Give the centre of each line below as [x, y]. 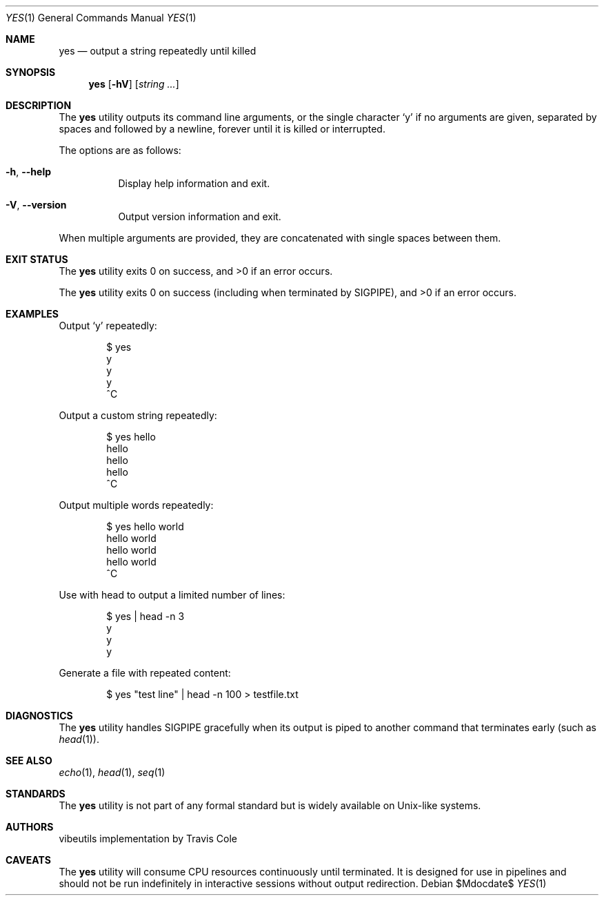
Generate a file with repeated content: [145, 673]
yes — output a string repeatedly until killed [158, 51]
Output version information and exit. [200, 216]
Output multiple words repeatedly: [136, 505]
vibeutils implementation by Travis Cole [148, 839]
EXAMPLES [32, 314]
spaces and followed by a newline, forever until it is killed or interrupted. [222, 129]
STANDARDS [36, 794]
